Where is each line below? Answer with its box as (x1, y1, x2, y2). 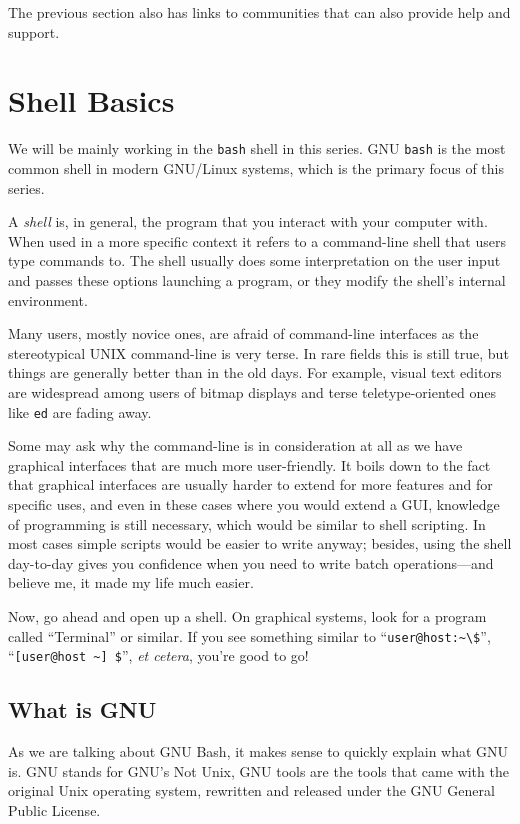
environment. (8, 289, 88, 310)
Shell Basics (8, 80, 175, 121)
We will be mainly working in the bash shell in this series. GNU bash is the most (8, 138, 506, 159)
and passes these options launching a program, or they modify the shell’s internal (8, 269, 506, 290)
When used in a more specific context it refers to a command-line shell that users (8, 230, 506, 251)
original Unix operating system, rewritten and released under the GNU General (8, 780, 495, 801)
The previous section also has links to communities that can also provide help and (8, 2, 511, 22)
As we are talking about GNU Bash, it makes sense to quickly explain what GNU (8, 741, 509, 762)
